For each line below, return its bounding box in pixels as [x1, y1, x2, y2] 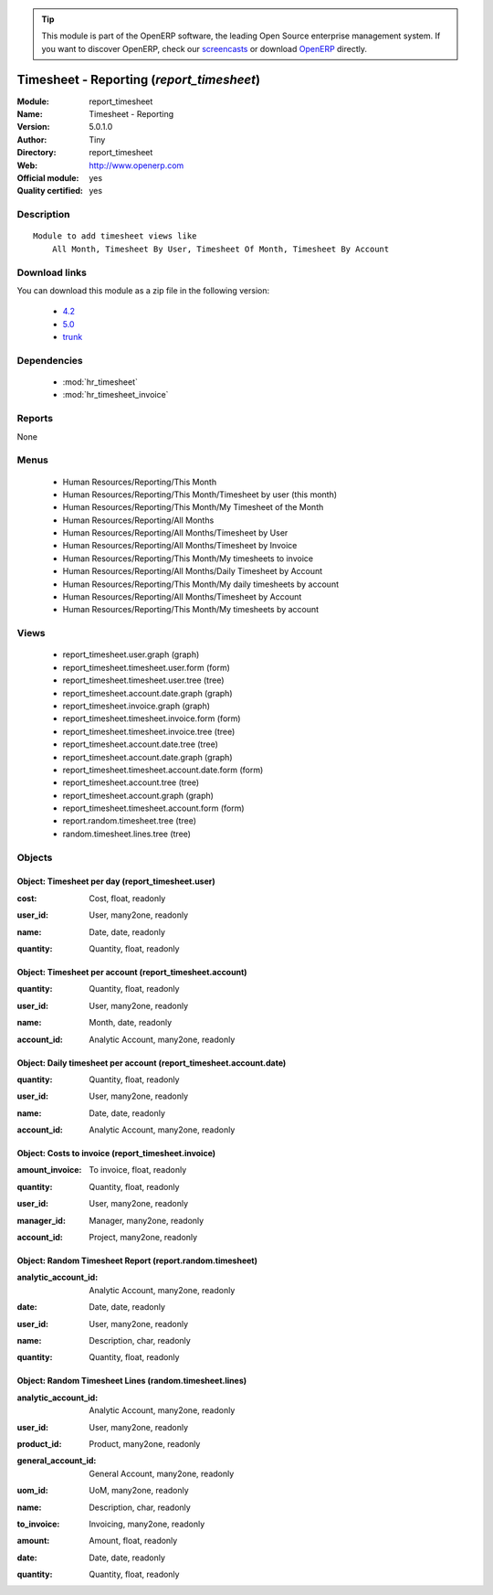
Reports [16, 412, 54, 425]
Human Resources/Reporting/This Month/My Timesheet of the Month [62, 502, 324, 513]
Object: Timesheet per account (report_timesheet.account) [16, 966, 247, 977]
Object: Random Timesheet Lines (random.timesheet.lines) [16, 1376, 247, 1387]
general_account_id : [16, 1455, 97, 1466]
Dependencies [16, 354, 84, 367]
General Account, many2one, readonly [89, 1468, 235, 1479]
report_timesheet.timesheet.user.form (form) [62, 662, 230, 673]
